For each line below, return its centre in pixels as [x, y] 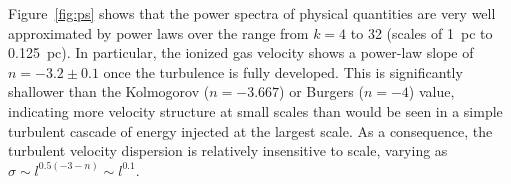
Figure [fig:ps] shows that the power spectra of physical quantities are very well [252, 13]
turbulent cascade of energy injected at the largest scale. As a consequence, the [250, 130]
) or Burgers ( [321, 91]
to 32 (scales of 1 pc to [421, 32]
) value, [431, 91]
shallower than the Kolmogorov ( [109, 91]
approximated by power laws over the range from [158, 32]
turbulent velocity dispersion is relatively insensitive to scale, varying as [228, 150]
